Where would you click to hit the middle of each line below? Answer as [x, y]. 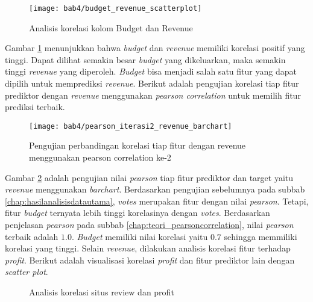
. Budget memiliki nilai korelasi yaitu [140, 236]
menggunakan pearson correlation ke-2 [100, 157]
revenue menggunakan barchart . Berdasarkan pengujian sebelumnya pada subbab [155, 189]
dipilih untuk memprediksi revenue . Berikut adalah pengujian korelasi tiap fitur [152, 83]
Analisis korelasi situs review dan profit [102, 292]
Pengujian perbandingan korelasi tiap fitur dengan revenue [138, 145]
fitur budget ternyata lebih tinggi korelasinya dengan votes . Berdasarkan [138, 213]
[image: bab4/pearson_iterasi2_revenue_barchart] [131, 126]
